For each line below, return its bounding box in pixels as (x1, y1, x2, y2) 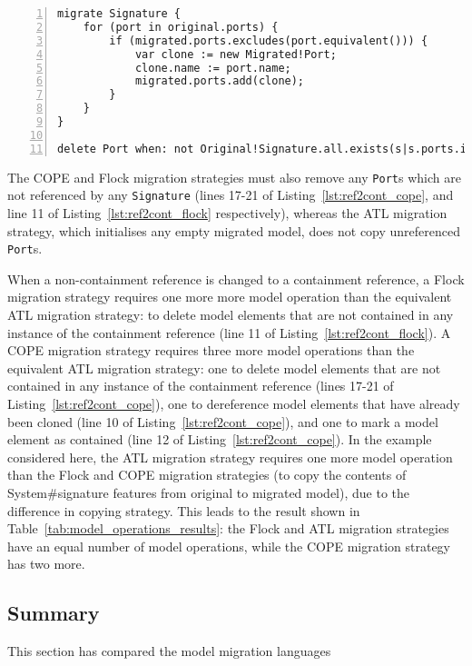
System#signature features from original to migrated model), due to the (7, 482, 409, 502)
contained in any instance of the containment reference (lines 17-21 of (7, 376, 394, 395)
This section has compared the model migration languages (7, 641, 331, 661)
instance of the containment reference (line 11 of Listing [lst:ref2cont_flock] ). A (7, 323, 451, 342)
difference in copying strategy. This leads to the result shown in (7, 501, 360, 520)
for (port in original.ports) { (83, 20, 279, 34)
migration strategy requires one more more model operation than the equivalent (7, 287, 452, 306)
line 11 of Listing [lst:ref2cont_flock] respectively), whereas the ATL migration (7, 203, 447, 222)
